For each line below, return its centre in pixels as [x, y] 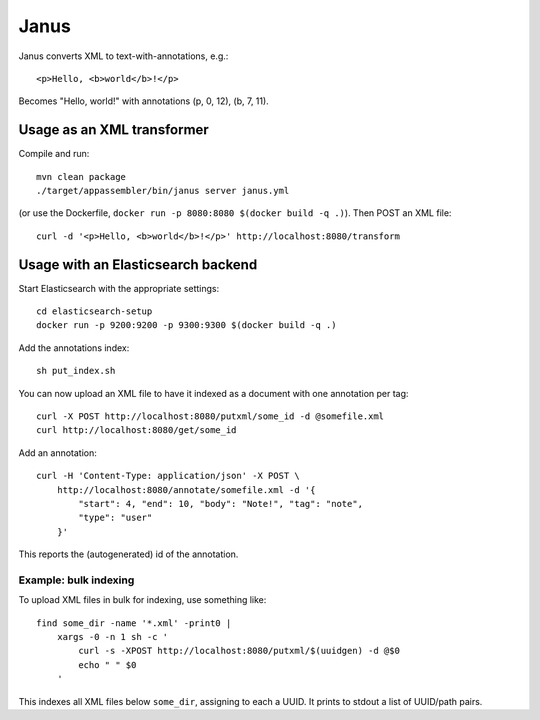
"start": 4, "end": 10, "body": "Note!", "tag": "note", [221, 503]
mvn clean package [81, 176]
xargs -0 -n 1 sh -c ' [112, 637]
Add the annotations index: [74, 347]
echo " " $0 [107, 664]
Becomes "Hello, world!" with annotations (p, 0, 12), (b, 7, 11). [143, 101]
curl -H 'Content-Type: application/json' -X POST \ [168, 476]
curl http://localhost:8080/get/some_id [136, 430]
